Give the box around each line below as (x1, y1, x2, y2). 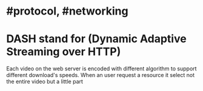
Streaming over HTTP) (6, 45, 121, 59)
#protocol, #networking (6, 4, 128, 18)
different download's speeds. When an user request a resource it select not (6, 72, 195, 79)
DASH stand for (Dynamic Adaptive (6, 32, 187, 46)
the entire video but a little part (6, 78, 84, 86)
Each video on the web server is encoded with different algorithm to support (6, 65, 197, 72)
